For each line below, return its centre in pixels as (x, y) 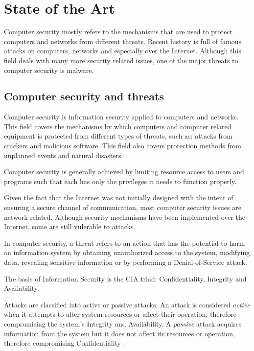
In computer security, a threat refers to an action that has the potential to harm (125, 243)
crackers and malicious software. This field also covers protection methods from (123, 146)
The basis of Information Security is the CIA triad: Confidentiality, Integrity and (125, 278)
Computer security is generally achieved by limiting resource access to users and (124, 172)
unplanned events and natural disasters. (64, 155)
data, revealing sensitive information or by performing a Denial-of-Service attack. (126, 262)
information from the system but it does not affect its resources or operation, (120, 333)
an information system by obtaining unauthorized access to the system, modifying (127, 252)
